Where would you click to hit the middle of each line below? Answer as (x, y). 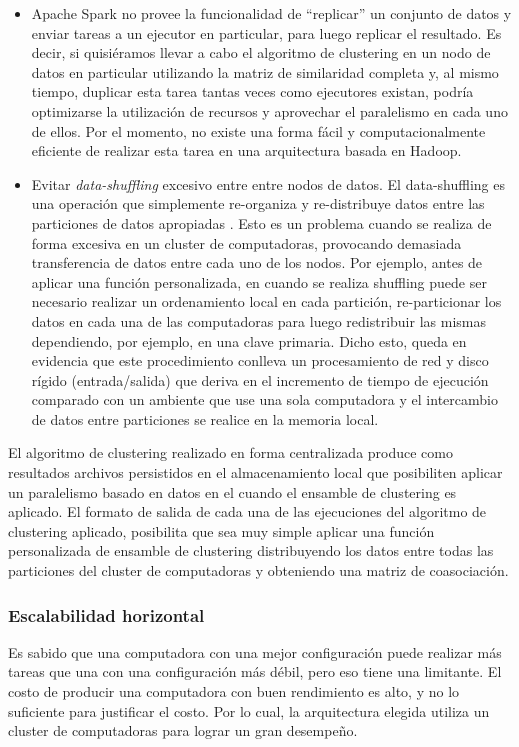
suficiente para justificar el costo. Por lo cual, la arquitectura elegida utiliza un (249, 710)
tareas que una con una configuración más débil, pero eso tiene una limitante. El (255, 671)
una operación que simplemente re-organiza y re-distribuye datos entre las (258, 203)
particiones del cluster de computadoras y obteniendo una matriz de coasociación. (258, 570)
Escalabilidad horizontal (106, 614)
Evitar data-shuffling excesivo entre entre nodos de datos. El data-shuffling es (268, 183)
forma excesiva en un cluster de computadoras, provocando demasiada (246, 242)
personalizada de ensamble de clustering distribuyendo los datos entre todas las (251, 550)
